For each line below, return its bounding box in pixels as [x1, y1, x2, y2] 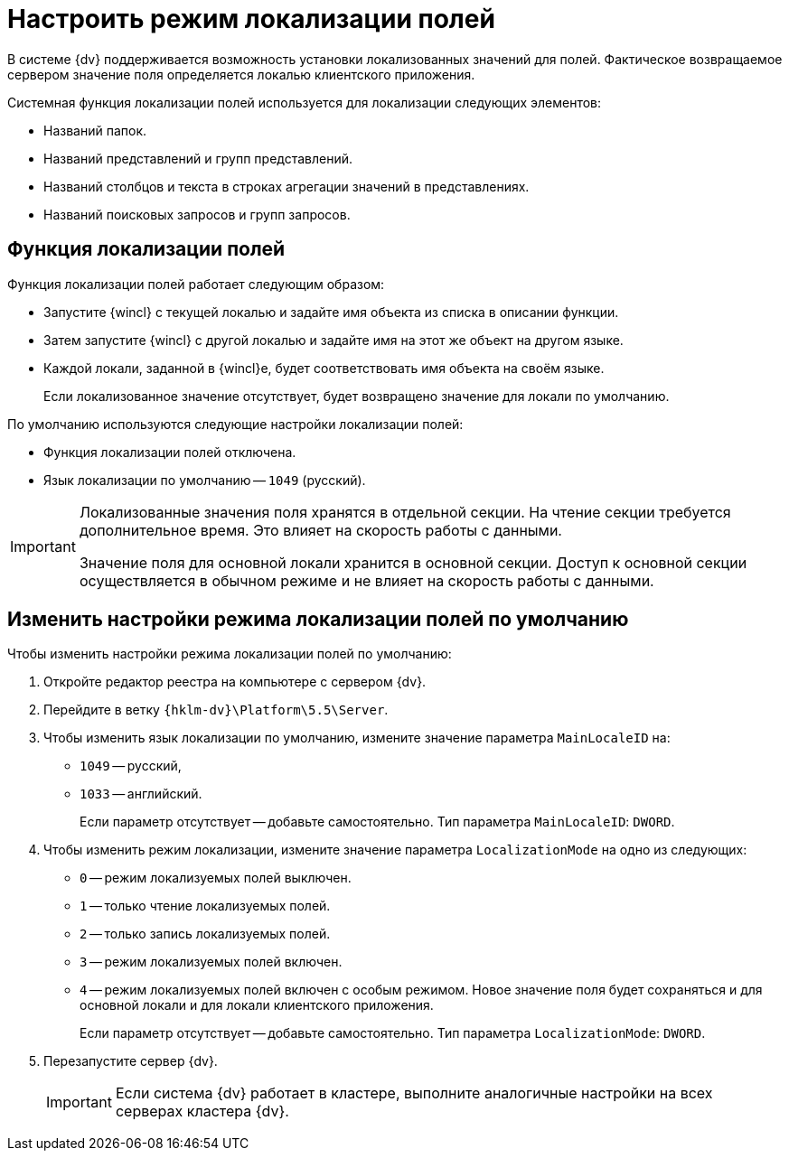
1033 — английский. [80, 786, 202, 802]
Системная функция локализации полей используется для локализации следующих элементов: [7, 94, 602, 110]
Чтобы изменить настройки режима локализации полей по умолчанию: [7, 646, 452, 662]
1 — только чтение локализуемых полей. [80, 898, 331, 914]
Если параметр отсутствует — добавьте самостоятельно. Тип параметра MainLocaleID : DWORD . [80, 814, 675, 830]
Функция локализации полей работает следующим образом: [7, 275, 385, 292]
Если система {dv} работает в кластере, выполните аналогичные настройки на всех [115, 1084, 713, 1103]
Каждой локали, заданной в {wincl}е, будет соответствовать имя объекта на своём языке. [43, 360, 605, 376]
